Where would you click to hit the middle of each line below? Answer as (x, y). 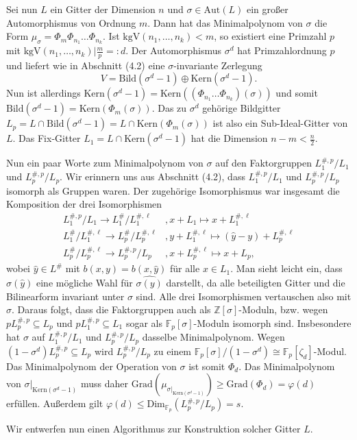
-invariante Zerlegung (218, 65)
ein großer (267, 9)
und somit (297, 93)
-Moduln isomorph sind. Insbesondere (272, 322)
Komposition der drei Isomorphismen (84, 204)
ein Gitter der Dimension (103, 9)
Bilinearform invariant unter (65, 296)
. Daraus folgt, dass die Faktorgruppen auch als (111, 309)
